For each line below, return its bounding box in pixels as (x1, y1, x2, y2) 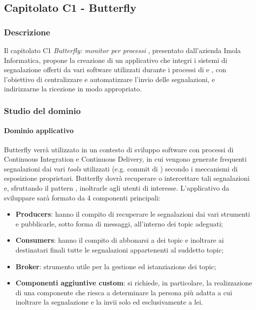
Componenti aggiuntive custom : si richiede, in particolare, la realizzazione (15, 278, 252, 288)
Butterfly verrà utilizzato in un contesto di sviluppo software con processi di (4, 144, 234, 154)
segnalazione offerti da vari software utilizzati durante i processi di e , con (4, 64, 226, 75)
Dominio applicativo (4, 125, 74, 136)
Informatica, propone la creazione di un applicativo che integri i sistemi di (4, 55, 227, 65)
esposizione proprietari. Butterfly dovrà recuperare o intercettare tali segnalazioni (4, 173, 250, 183)
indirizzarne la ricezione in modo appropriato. (4, 84, 142, 94)
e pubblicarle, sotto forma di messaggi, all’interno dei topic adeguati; (15, 218, 223, 228)
